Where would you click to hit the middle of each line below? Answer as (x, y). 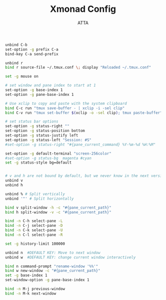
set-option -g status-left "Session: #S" (48, 140)
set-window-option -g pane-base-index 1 (47, 280)
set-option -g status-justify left (42, 135)
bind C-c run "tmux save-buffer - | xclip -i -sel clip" (65, 108)
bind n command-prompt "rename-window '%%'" (52, 266)
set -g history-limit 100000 (35, 244)
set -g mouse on (22, 77)
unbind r (14, 63)
